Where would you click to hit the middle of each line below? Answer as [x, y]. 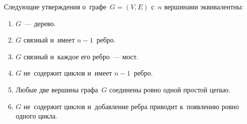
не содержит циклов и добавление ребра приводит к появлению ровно [131, 106]
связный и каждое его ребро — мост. [81, 56]
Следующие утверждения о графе [55, 6]
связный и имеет [49, 40]
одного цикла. [36, 116]
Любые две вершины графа [57, 89]
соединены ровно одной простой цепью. [170, 89]
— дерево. [40, 23]
